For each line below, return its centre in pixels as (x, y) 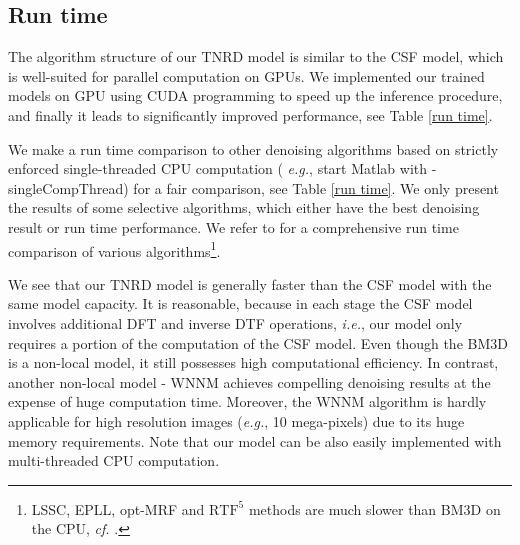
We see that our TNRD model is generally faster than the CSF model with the (250, 283)
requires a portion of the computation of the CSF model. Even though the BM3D (258, 342)
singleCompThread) (68, 187)
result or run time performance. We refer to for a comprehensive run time (233, 226)
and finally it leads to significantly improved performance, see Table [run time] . (250, 114)
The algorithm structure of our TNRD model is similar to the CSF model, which (256, 56)
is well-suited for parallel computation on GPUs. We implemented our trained (246, 75)
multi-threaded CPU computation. (114, 460)
